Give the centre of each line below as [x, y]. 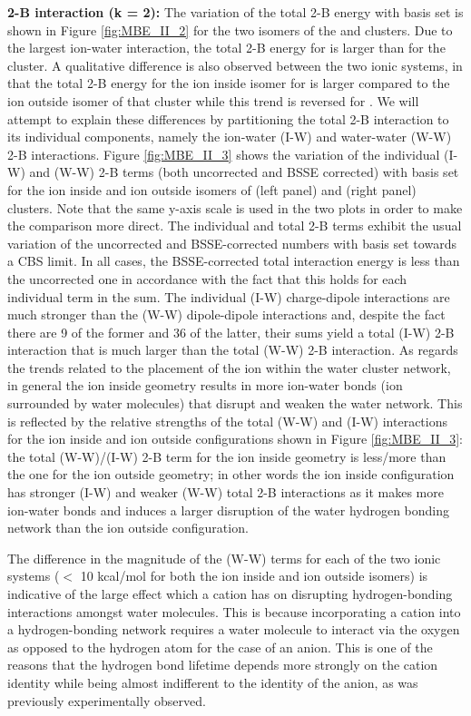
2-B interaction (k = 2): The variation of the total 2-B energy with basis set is [235, 12]
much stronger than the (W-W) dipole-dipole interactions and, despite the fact [226, 314]
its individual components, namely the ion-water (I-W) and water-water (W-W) [230, 137]
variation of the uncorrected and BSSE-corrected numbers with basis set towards [232, 243]
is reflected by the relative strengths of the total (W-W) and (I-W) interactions [228, 421]
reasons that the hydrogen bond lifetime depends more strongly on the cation [223, 665]
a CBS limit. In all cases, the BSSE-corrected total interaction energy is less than [234, 261]
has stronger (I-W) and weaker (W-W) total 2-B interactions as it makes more [226, 492]
